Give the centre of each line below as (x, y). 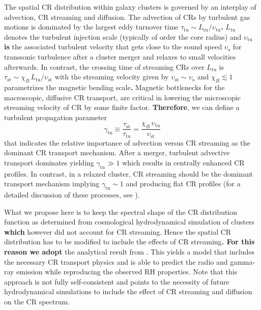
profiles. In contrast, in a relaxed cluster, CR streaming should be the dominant (128, 173)
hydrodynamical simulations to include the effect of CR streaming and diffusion (128, 291)
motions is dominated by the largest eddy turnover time (91, 27)
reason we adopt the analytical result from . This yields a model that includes (129, 251)
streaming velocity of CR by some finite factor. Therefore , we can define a (122, 107)
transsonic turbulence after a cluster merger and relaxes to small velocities (120, 56)
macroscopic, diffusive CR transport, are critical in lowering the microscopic (123, 97)
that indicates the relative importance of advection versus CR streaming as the (127, 142)
